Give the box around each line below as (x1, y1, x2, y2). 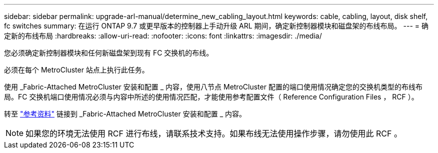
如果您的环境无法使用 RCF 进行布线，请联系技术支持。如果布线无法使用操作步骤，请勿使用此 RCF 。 (25, 128, 402, 138)
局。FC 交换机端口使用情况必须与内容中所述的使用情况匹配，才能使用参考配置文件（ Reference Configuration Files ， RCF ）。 (4, 92, 418, 101)
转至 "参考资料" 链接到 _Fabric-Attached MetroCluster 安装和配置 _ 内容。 (4, 109, 246, 118)
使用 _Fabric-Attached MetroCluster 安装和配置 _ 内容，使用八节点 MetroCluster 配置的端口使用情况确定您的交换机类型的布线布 (4, 82, 422, 91)
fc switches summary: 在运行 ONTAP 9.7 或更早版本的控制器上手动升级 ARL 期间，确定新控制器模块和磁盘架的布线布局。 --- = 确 (4, 21, 428, 30)
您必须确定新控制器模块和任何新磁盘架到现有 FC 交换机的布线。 (4, 48, 213, 57)
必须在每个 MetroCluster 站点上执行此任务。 (4, 65, 149, 74)
